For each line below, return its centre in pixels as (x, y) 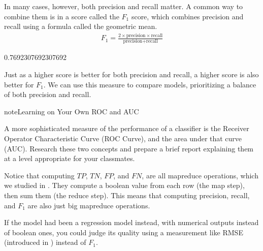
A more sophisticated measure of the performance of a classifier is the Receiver (127, 128)
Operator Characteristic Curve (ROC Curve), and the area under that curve (123, 138)
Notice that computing (39, 175)
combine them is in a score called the (62, 16)
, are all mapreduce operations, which (200, 175)
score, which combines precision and (187, 16)
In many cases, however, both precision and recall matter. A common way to (124, 6)
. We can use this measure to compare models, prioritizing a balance (150, 84)
